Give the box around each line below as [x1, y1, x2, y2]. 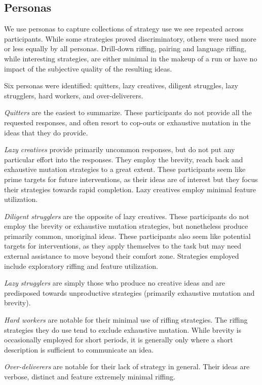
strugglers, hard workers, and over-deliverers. [4, 90, 143, 100]
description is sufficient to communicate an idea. [4, 344, 154, 355]
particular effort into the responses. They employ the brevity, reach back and [4, 154, 243, 164]
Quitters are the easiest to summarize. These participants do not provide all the [4, 107, 252, 118]
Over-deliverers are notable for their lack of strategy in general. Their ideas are [4, 361, 250, 372]
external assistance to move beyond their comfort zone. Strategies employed [4, 251, 239, 261]
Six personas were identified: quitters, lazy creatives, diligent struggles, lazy [4, 80, 238, 91]
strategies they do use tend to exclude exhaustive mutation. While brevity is [4, 324, 241, 335]
